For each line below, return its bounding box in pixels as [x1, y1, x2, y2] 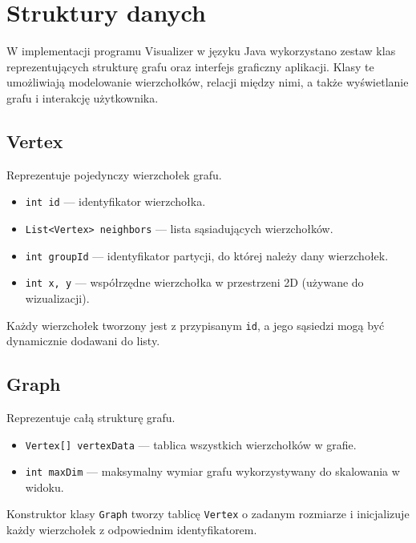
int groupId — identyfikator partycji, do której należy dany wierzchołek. [25, 247, 389, 263]
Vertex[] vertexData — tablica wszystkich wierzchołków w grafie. [25, 436, 357, 452]
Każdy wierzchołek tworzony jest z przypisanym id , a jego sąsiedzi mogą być [6, 316, 385, 333]
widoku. [25, 478, 64, 495]
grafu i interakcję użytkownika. [6, 89, 159, 106]
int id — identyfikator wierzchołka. [25, 193, 206, 210]
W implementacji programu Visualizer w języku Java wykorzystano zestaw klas [6, 42, 396, 59]
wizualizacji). [25, 289, 90, 306]
